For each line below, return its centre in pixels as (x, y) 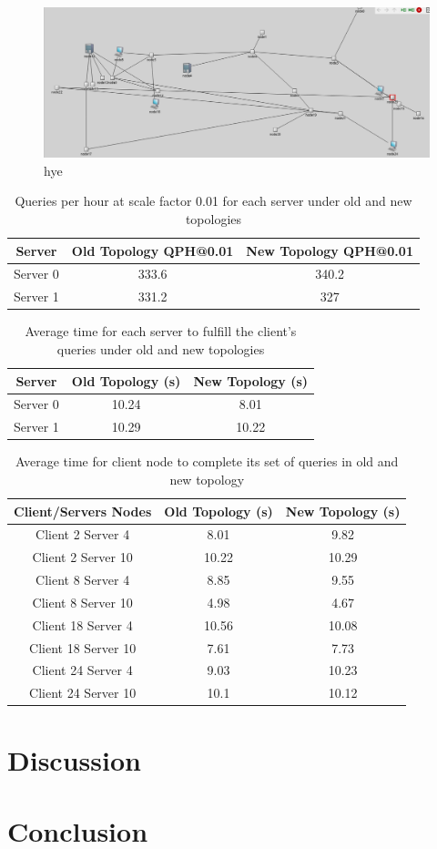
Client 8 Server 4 (83, 580)
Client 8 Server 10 (82, 602)
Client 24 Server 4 (82, 670)
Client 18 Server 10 (83, 647)
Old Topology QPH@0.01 (152, 250)
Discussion (74, 759)
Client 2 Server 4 (83, 534)
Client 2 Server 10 (82, 557)
